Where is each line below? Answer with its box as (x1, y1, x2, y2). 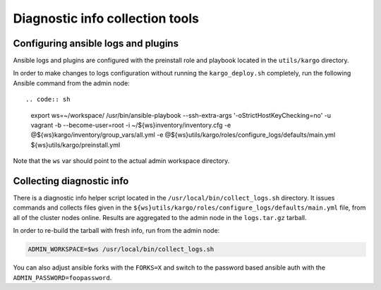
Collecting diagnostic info (13, 175, 129, 187)
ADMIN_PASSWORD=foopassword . (13, 273, 112, 282)
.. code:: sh (25, 95, 71, 104)
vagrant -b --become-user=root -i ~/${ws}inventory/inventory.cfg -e (30, 121, 231, 130)
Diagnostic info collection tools (13, 11, 199, 26)
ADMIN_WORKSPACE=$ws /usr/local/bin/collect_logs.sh (28, 246, 214, 253)
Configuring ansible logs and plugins (13, 37, 179, 49)
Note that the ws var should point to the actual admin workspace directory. (13, 157, 230, 165)
